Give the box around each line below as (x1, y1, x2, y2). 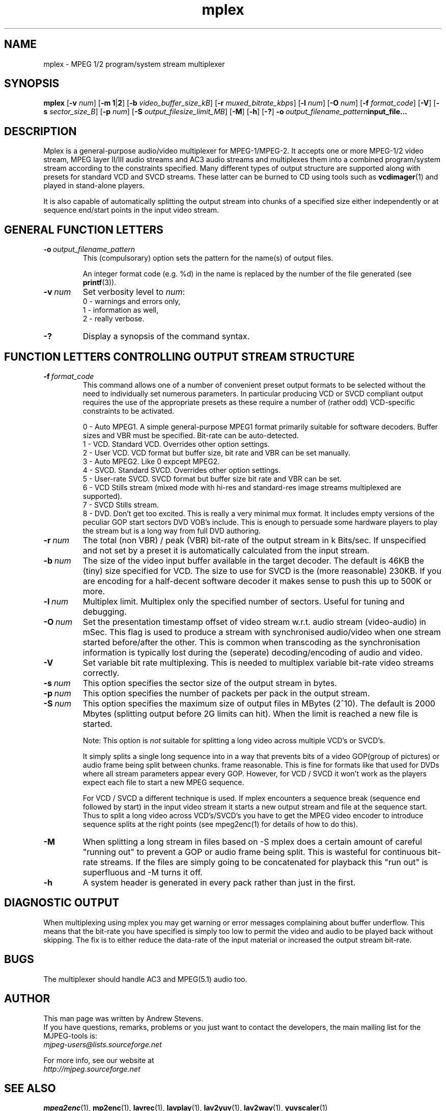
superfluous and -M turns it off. (82, 867, 203, 877)
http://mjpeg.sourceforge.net (43, 1064, 141, 1073)
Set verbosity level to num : (82, 287, 185, 297)
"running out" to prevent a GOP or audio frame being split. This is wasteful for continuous (82, 846, 426, 857)
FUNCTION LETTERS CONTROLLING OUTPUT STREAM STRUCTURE (4, 350, 355, 363)
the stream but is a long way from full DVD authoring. (82, 526, 261, 535)
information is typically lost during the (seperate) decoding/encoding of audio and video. (82, 647, 423, 658)
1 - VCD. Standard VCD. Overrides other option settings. (82, 439, 270, 448)
